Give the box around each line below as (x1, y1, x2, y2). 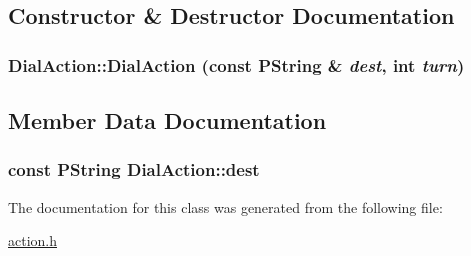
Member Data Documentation (8, 105, 327, 136)
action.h (8, 230, 58, 251)
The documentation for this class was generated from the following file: (8, 196, 443, 217)
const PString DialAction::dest (8, 157, 260, 182)
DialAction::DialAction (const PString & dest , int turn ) (8, 52, 465, 77)
